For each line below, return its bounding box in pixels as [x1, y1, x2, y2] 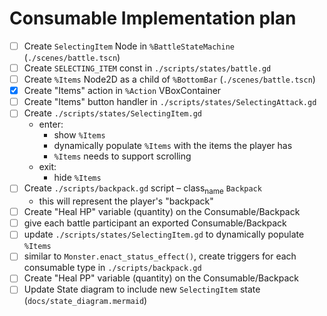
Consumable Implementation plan [9, 7, 297, 30]
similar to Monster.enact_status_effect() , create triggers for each [23, 250, 297, 262]
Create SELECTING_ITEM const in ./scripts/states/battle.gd [23, 62, 272, 74]
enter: [38, 118, 64, 131]
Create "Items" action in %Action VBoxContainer [23, 85, 222, 97]
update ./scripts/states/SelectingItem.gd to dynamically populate [23, 228, 305, 241]
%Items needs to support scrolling [53, 150, 192, 162]
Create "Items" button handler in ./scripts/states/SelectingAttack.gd [23, 96, 317, 108]
